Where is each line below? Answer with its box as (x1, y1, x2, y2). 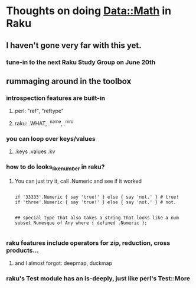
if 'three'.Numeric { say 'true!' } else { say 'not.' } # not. (14, 199, 177, 205)
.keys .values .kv (14, 148, 55, 155)
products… (6, 246, 40, 254)
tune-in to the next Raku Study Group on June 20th (6, 58, 156, 66)
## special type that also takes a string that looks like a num (14, 215, 179, 221)
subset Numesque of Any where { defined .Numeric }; (14, 220, 148, 226)
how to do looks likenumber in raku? (6, 163, 105, 172)
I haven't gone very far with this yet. (6, 40, 142, 50)
